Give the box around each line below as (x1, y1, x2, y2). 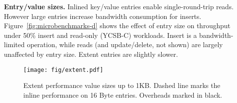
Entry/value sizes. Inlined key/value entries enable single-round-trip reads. (4, 1, 234, 11)
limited (4, 39, 25, 50)
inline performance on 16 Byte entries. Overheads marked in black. (23, 89, 222, 100)
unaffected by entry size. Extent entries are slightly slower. (4, 49, 178, 59)
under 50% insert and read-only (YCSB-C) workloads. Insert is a (4, 30, 197, 40)
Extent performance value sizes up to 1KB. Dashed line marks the (23, 80, 220, 90)
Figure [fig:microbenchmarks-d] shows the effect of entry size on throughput (4, 20, 231, 31)
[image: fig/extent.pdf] (23, 66, 103, 73)
